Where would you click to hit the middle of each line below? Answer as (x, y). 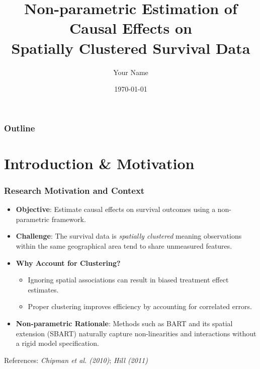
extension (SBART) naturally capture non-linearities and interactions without (136, 333)
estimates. (43, 289)
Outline (20, 128)
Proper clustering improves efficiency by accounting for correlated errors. (140, 306)
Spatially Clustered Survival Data (131, 48)
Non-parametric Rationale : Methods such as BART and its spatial (124, 323)
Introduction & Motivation (99, 163)
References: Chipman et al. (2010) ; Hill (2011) (76, 360)
